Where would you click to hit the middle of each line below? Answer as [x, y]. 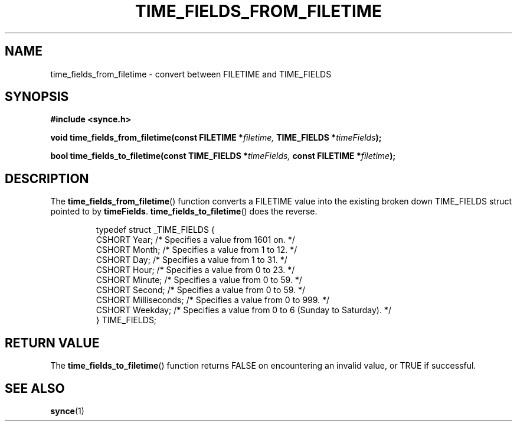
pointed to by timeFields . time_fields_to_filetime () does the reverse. [184, 212]
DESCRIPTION [47, 178]
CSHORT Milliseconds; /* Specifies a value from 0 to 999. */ [213, 300]
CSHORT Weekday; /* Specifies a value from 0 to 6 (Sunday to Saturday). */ [243, 310]
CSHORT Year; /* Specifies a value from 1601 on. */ [195, 240]
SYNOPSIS [37, 97]
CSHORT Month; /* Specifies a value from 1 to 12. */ [197, 250]
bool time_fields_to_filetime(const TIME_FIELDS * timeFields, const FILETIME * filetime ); [223, 156]
